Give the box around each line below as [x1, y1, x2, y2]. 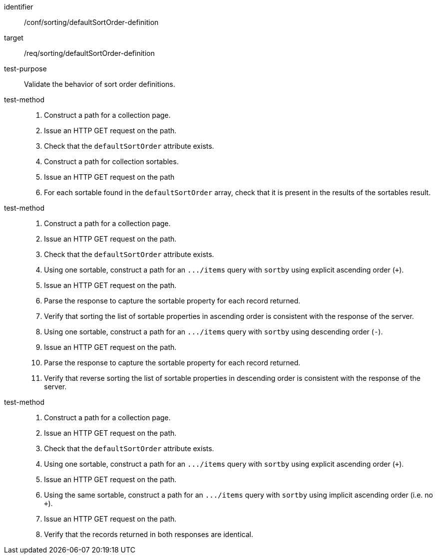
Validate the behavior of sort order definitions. [24, 80, 175, 88]
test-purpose [4, 64, 47, 73]
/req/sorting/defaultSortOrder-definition [24, 49, 155, 57]
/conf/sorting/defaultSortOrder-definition [24, 18, 159, 26]
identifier [4, 2, 33, 11]
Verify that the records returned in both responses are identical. [44, 530, 253, 539]
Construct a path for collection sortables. [44, 157, 179, 166]
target [4, 33, 23, 42]
